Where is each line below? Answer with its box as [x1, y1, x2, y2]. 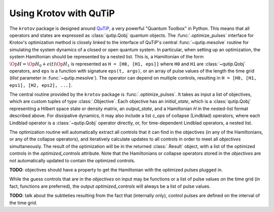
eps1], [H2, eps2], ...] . [9, 82, 73, 88]
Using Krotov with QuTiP [9, 8, 115, 19]
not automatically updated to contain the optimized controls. [9, 157, 135, 163]
